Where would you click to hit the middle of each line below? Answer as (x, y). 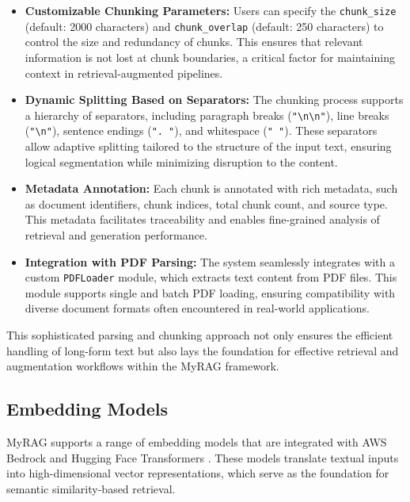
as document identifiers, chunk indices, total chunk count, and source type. (206, 203)
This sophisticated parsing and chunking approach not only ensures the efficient (200, 335)
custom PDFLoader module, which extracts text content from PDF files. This (211, 277)
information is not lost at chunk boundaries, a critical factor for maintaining (210, 57)
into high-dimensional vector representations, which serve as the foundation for (198, 473)
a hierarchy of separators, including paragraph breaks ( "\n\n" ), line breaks (207, 115)
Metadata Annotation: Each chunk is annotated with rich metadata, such (211, 188)
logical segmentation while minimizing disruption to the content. (181, 161)
